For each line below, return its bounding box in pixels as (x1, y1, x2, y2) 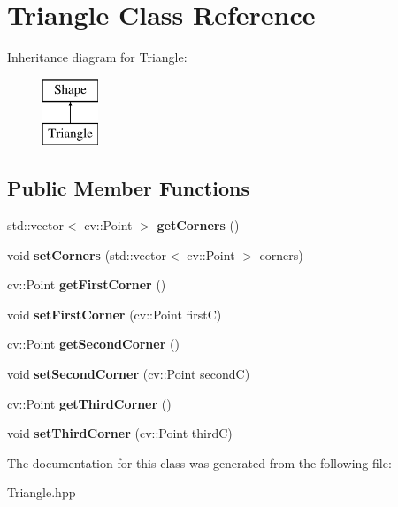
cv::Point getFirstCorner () (7, 275, 166, 294)
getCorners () (157, 216, 240, 234)
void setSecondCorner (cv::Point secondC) (7, 365, 250, 383)
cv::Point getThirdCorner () (7, 394, 172, 412)
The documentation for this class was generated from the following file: (7, 453, 392, 472)
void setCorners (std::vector (7, 245, 166, 264)
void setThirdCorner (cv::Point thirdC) (7, 424, 233, 442)
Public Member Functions (7, 174, 249, 202)
